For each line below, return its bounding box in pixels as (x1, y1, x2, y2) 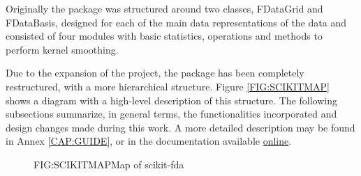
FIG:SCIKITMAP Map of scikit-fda (34, 157, 184, 171)
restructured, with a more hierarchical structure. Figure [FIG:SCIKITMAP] (6, 79, 330, 93)
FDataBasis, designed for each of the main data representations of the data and (6, 15, 346, 29)
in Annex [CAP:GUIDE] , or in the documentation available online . (6, 134, 292, 148)
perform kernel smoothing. (6, 42, 119, 56)
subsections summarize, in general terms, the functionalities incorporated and (6, 106, 337, 121)
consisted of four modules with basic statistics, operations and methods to (6, 29, 323, 43)
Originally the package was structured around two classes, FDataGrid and (6, 1, 323, 15)
